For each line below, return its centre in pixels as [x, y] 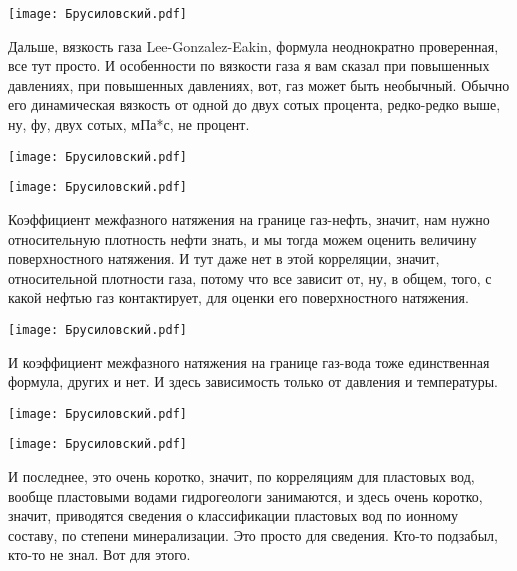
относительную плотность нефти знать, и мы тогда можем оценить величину [242, 238]
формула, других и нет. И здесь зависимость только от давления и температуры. [253, 381]
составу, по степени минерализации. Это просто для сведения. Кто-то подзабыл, [253, 534]
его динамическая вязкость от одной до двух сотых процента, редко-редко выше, [254, 104]
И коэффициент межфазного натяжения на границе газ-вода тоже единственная [249, 361]
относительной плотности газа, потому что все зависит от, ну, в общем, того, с [250, 277]
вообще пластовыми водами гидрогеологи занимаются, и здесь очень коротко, [245, 495]
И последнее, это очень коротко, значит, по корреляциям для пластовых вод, [241, 476]
